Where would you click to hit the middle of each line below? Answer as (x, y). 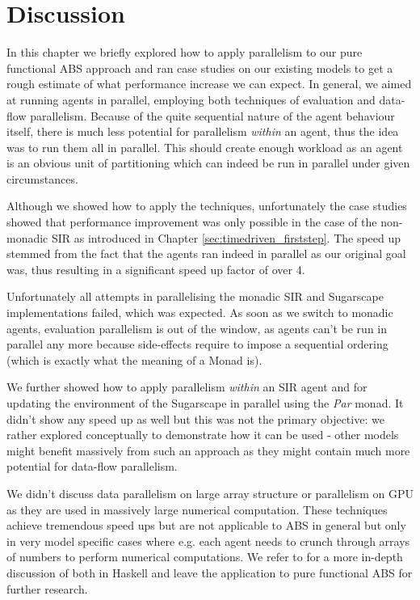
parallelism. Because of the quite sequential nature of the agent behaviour (212, 115)
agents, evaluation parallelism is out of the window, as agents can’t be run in (197, 328)
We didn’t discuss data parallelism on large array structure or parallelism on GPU (210, 493)
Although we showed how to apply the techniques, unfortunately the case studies (207, 206)
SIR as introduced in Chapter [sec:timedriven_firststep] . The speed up (226, 237)
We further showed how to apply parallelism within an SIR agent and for (187, 387)
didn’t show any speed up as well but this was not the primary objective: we (195, 418)
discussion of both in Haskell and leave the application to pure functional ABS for (210, 572)
